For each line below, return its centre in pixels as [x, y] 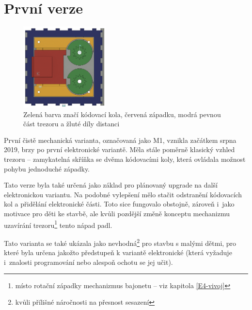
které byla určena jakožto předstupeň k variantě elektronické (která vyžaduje [118, 252]
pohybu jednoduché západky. [47, 168]
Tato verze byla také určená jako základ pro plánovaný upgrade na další [111, 185]
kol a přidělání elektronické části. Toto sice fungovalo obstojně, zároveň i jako [119, 204]
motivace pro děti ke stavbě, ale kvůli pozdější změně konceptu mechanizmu [117, 214]
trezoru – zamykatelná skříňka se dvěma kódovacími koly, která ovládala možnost [125, 159]
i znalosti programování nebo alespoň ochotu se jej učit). [88, 262]
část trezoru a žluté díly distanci [71, 124]
